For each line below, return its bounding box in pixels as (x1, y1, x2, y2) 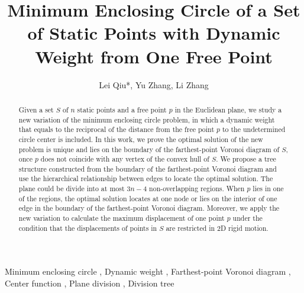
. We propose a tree (216, 154, 276, 164)
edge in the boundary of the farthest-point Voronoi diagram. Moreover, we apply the (18, 203, 280, 213)
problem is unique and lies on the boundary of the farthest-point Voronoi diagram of (18, 144, 280, 154)
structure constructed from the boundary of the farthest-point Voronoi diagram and (18, 163, 277, 173)
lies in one (253, 183, 284, 194)
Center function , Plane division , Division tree (5, 277, 174, 289)
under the (232, 213, 263, 223)
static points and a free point (77, 104, 167, 114)
